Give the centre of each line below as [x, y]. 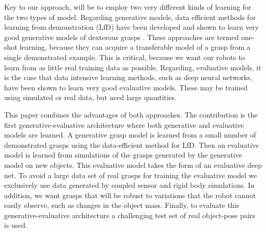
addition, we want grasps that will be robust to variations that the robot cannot [130, 195]
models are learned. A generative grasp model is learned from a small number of [130, 135]
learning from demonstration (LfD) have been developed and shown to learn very [131, 27]
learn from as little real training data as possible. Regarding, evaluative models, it [133, 67]
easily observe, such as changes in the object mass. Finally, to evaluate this [122, 205]
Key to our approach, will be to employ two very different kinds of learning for [128, 7]
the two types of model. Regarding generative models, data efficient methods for [130, 17]
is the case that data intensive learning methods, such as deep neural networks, [128, 77]
